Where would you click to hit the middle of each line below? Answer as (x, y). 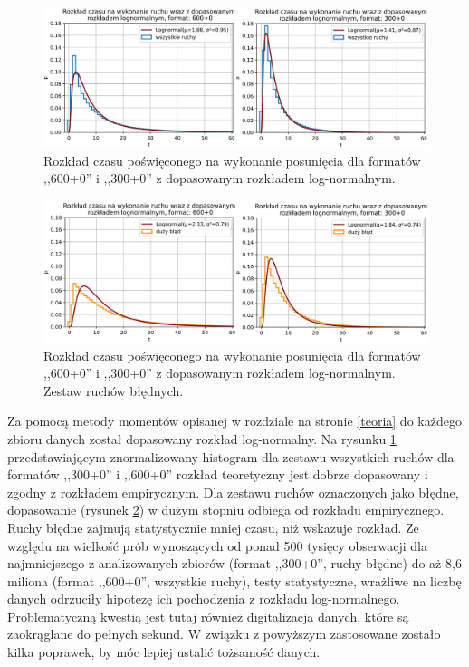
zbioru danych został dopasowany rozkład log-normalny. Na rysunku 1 (202, 438)
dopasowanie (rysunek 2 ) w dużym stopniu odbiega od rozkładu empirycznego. (226, 510)
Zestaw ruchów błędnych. (114, 390)
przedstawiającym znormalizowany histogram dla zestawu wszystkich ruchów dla (231, 456)
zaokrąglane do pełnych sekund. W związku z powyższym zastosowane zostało (224, 634)
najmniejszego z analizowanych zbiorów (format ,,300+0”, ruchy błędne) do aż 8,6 (234, 563)
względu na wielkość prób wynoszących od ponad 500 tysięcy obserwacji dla (217, 545)
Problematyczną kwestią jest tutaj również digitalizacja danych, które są (208, 616)
